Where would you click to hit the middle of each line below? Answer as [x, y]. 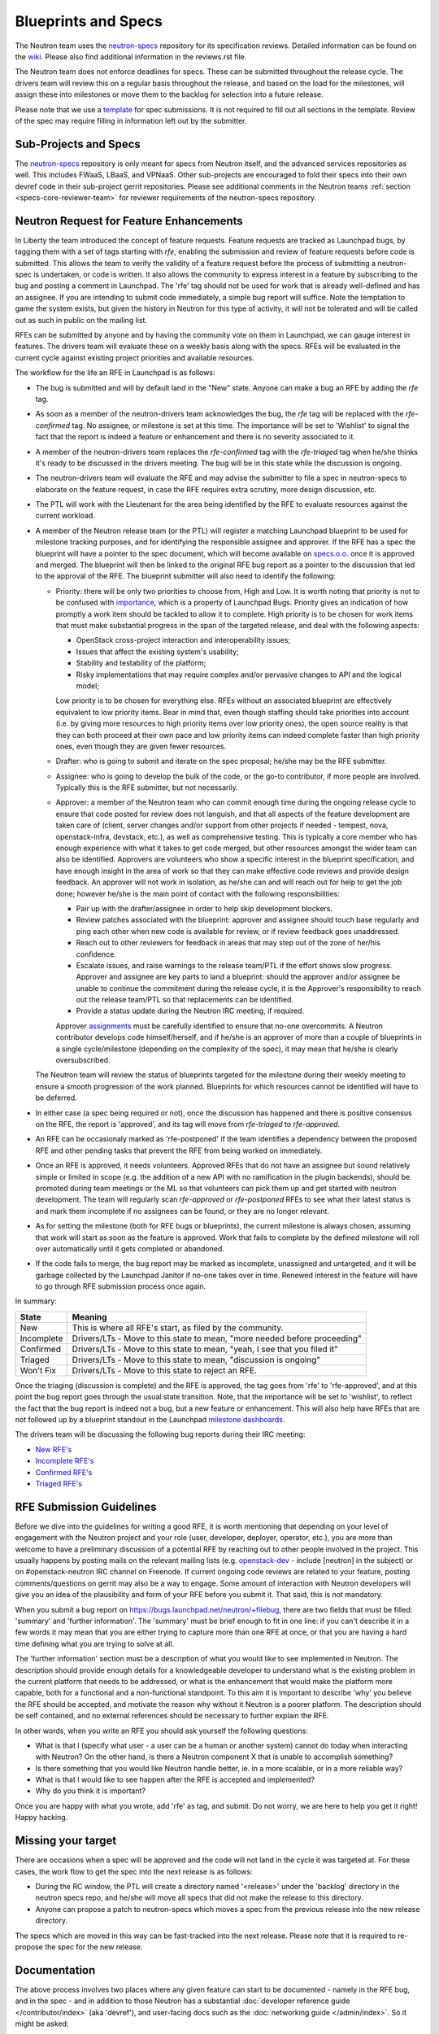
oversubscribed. [83, 1060]
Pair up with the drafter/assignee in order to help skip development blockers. [204, 908]
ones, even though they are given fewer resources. [141, 746]
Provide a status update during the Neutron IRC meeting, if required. [190, 1011]
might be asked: [42, 2023]
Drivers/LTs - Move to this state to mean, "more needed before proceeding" [217, 1338]
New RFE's [54, 1449]
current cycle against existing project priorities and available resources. [135, 357]
